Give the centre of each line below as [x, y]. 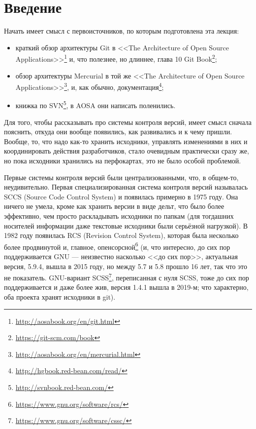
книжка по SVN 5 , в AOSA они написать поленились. [96, 105]
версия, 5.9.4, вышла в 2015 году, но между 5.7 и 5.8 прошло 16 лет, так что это [126, 266]
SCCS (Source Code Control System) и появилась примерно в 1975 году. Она [121, 196]
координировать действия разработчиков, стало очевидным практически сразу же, [127, 151]
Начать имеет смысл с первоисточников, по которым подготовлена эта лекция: [122, 31]
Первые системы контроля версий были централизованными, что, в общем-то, [121, 177]
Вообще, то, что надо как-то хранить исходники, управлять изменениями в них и [126, 141]
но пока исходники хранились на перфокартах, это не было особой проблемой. [123, 161]
